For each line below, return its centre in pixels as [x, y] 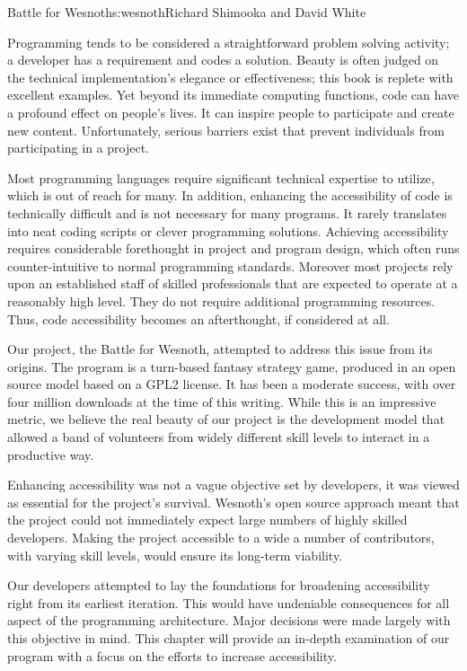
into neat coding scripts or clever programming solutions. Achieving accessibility [228, 230]
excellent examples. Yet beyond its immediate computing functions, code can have [233, 95]
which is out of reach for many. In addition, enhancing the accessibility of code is [230, 195]
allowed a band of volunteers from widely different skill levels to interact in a [219, 437]
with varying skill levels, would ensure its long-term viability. [175, 555]
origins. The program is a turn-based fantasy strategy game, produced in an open [232, 366]
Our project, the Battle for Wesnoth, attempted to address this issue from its [220, 349]
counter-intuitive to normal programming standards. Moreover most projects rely [230, 265]
